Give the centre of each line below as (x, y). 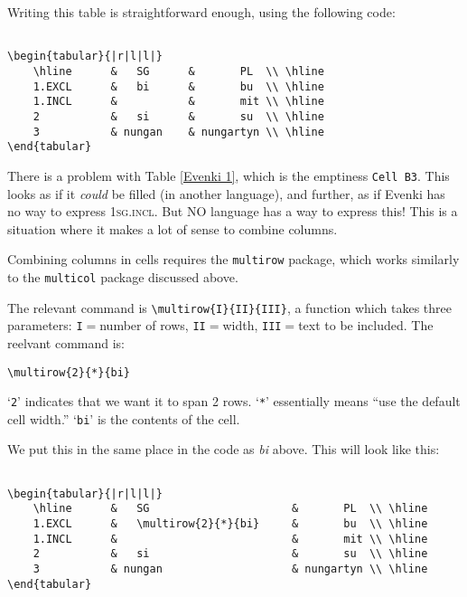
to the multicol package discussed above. (123, 276)
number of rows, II (153, 325)
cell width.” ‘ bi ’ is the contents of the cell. (124, 418)
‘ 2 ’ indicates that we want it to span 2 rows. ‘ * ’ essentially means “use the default (234, 401)
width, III (252, 325)
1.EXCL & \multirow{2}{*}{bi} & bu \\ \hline (230, 524)
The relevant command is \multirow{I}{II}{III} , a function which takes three (229, 307)
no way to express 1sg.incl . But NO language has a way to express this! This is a (233, 211)
